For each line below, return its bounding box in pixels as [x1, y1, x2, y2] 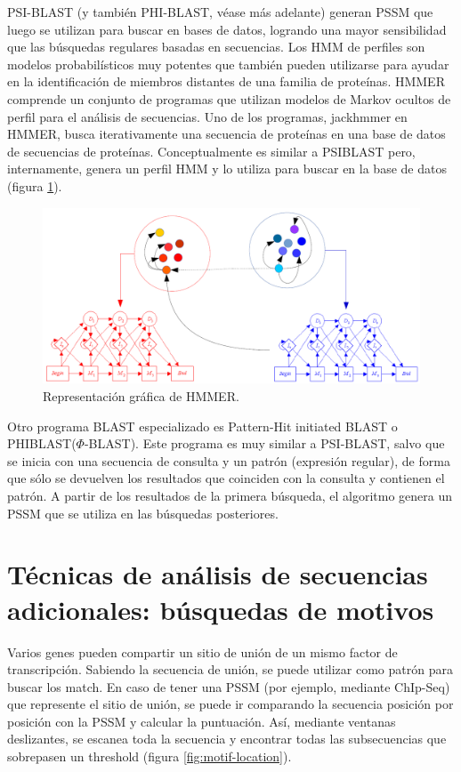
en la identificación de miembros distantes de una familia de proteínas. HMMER [7, 72, 445, 91]
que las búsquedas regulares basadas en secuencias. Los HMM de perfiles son [7, 37, 425, 56]
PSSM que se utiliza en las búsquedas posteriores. [7, 503, 279, 522]
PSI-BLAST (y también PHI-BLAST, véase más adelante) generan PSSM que [7, 3, 433, 20]
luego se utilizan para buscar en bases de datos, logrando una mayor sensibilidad [7, 20, 447, 38]
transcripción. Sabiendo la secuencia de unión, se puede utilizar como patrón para [7, 660, 453, 679]
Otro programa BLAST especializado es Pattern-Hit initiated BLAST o [7, 416, 398, 435]
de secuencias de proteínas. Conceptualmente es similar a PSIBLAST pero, [7, 141, 416, 160]
